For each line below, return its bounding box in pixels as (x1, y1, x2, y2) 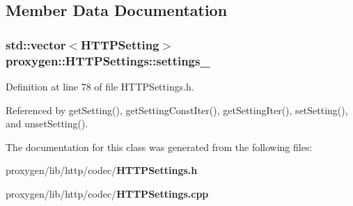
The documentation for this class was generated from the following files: (6, 139, 313, 154)
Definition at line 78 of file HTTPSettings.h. (6, 79, 194, 93)
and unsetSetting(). (6, 116, 88, 131)
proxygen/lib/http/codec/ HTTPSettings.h (6, 163, 198, 177)
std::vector (6, 35, 66, 53)
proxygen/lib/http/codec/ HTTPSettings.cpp (6, 186, 209, 200)
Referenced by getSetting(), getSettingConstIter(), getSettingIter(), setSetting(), (6, 102, 348, 117)
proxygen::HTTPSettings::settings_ (6, 51, 210, 69)
